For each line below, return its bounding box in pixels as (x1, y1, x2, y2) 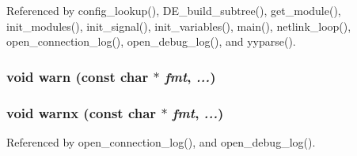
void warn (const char (6, 66, 149, 86)
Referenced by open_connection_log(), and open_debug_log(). (6, 133, 316, 150)
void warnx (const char (6, 102, 157, 122)
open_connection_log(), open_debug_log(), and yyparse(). (6, 33, 296, 50)
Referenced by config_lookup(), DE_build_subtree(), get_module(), (6, 2, 341, 18)
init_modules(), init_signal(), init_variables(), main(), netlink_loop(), (6, 17, 351, 34)
